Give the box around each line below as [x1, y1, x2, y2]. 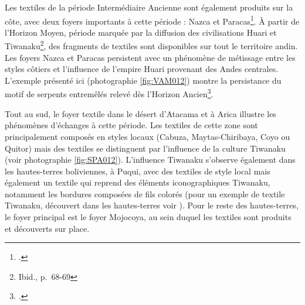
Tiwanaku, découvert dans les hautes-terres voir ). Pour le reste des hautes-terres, [5, 199, 299, 211]
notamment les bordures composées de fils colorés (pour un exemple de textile [5, 187, 285, 200]
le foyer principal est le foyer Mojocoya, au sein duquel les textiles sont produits [5, 211, 292, 223]
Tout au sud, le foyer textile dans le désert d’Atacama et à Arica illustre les [5, 107, 276, 119]
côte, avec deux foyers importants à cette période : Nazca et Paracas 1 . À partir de [5, 13, 300, 27]
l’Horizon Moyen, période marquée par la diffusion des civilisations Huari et [5, 26, 277, 38]
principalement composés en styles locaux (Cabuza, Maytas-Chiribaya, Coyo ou [5, 130, 290, 142]
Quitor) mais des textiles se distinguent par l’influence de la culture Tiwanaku [5, 142, 286, 154]
